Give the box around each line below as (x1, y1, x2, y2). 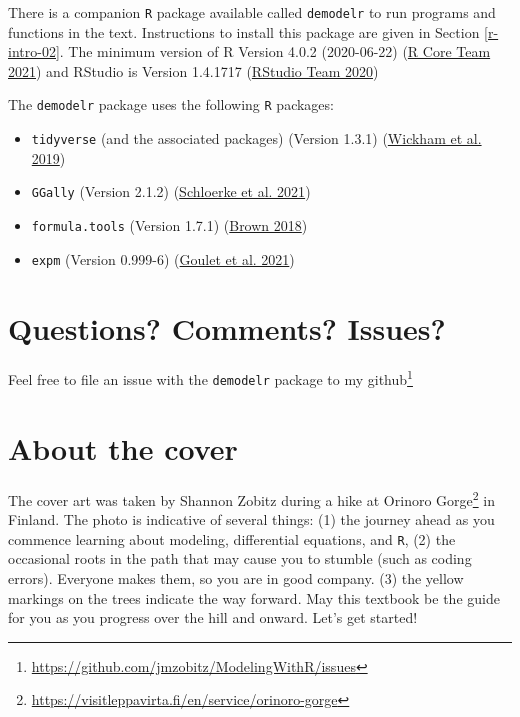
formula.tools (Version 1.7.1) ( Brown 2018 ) (31, 215, 308, 235)
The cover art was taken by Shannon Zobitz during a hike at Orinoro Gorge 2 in (8, 486, 495, 510)
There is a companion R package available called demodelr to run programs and (8, 2, 496, 22)
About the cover (8, 427, 238, 468)
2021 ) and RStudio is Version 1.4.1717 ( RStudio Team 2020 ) (8, 60, 379, 81)
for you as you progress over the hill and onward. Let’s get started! (8, 607, 418, 628)
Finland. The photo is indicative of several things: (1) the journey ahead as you (8, 509, 495, 530)
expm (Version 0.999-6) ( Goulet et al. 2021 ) (31, 248, 295, 269)
